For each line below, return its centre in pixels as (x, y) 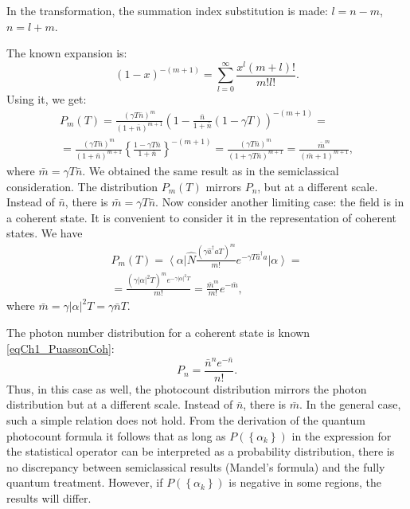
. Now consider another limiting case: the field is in (280, 202)
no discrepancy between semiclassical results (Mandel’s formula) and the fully (196, 466)
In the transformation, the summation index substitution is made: (167, 10)
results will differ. (49, 498)
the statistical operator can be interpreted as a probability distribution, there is (201, 451)
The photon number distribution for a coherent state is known (158, 332)
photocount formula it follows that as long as (116, 435)
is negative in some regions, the (305, 482)
